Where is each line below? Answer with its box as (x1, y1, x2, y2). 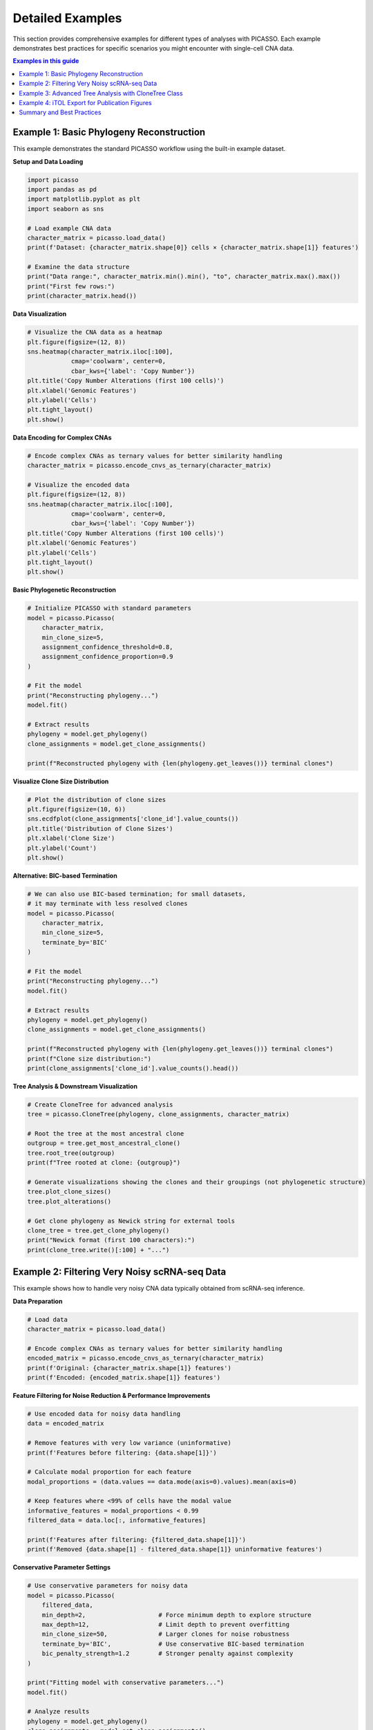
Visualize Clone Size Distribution (12, 777, 109, 785)
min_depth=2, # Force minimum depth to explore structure (41, 1611, 312, 1619)
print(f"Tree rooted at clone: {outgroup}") (27, 1159, 181, 1167)
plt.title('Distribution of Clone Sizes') (27, 824, 173, 832)
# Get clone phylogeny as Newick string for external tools (27, 1217, 236, 1225)
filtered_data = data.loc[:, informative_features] (27, 1516, 207, 1524)
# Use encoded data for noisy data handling (27, 1410, 181, 1418)
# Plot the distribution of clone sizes (27, 796, 166, 803)
